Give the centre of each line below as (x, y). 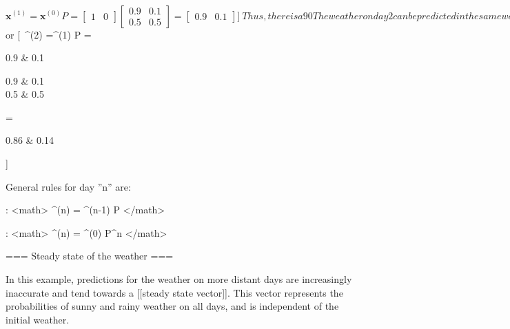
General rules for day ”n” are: (68, 186)
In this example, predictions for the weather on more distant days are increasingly (179, 279)
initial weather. (38, 319)
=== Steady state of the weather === (90, 256)
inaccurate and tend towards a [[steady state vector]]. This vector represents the (174, 292)
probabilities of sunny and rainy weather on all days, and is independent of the (172, 306)
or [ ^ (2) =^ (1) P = (49, 34)
